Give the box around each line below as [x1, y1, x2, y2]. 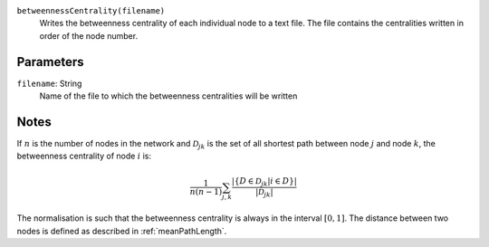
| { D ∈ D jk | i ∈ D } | [231, 176, 298, 189]
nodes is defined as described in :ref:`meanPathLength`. [16, 225, 227, 236]
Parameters [16, 54, 84, 70]
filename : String [16, 78, 82, 89]
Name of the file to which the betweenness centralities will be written [39, 90, 298, 101]
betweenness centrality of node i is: [16, 150, 151, 162]
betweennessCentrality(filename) [16, 5, 166, 15]
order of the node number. [39, 30, 139, 41]
